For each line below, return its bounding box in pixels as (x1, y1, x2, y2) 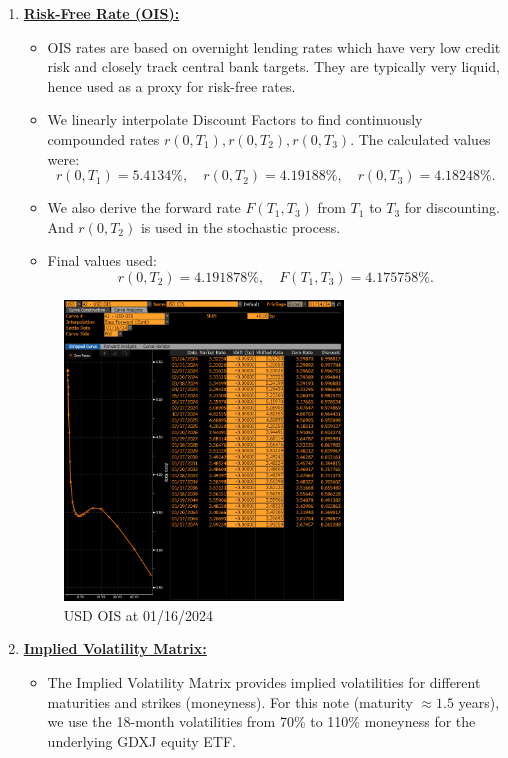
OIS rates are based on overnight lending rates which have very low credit (47, 36, 501, 57)
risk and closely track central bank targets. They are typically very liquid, (47, 56, 500, 77)
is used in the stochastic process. (140, 216, 341, 237)
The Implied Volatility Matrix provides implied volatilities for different (47, 672, 481, 693)
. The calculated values (350, 128, 491, 149)
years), (458, 691, 500, 712)
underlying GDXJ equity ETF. (47, 730, 236, 751)
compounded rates (47, 128, 160, 149)
